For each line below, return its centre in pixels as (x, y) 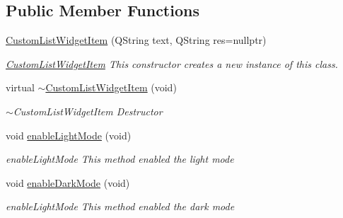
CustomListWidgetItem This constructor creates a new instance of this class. (172, 63)
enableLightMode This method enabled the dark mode (120, 206)
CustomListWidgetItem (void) (111, 87)
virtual (20, 87)
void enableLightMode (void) (69, 135)
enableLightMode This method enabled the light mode (120, 159)
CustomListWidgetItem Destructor (88, 111)
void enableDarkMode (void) (68, 182)
